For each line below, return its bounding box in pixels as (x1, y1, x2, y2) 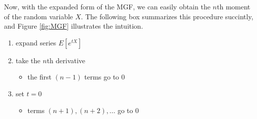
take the (15, 55, 41, 65)
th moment (216, 1, 251, 11)
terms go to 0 (84, 72, 125, 82)
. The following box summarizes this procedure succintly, (81, 11, 254, 21)
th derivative (47, 55, 86, 65)
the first (27, 72, 51, 82)
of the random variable (4, 11, 73, 21)
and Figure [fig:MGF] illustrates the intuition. (4, 21, 143, 31)
